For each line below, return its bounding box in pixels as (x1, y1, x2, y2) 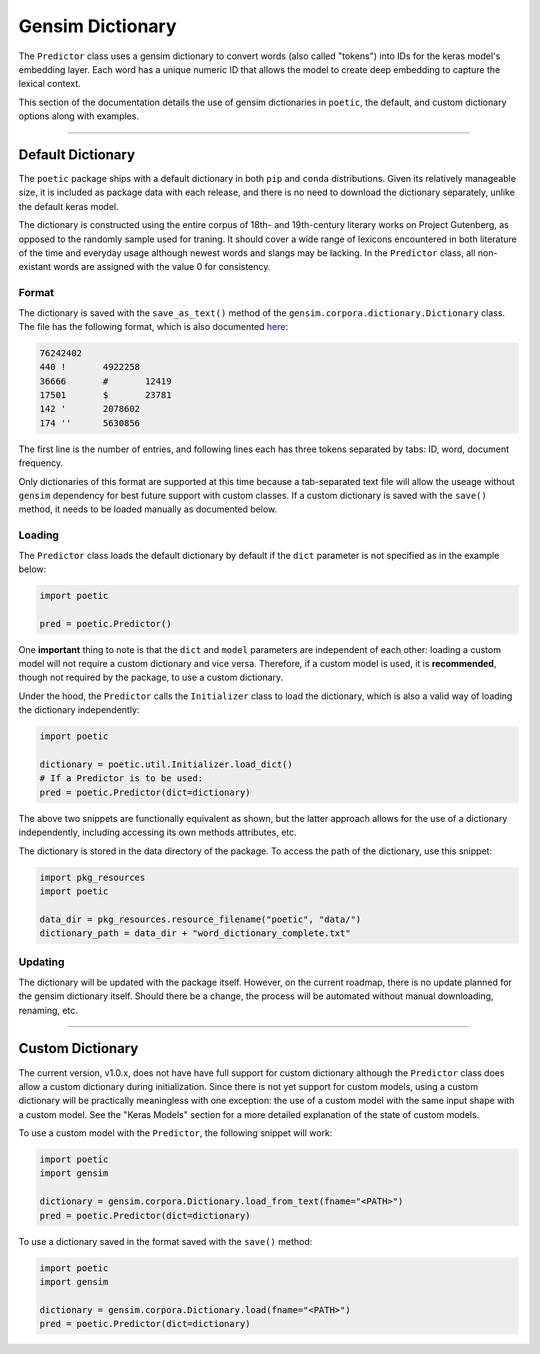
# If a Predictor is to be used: (39, 773, 204, 784)
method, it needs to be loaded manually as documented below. (18, 503, 278, 515)
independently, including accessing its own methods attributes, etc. (18, 826, 297, 839)
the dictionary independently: (18, 704, 140, 716)
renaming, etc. (18, 1004, 79, 1016)
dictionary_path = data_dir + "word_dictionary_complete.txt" (39, 928, 351, 939)
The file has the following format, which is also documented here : (18, 320, 289, 332)
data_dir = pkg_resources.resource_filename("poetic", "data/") (39, 913, 362, 925)
